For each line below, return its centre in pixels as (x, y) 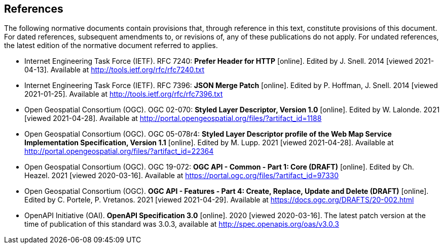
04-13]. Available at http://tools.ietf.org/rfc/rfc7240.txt (115, 70)
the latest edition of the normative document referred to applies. (111, 46)
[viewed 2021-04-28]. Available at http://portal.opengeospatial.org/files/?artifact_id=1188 (173, 118)
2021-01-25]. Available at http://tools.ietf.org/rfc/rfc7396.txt (124, 94)
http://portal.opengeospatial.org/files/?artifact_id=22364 (119, 151)
